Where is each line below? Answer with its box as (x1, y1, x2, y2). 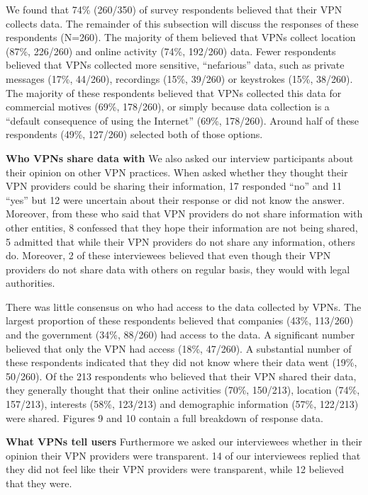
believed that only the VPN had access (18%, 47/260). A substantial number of (6, 341, 352, 355)
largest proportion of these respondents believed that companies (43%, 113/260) (6, 313, 354, 328)
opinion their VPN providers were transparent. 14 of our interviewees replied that (6, 448, 361, 462)
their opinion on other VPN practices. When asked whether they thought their (6, 164, 348, 179)
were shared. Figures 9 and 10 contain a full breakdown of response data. (6, 410, 323, 425)
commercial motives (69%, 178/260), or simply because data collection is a (6, 99, 330, 114)
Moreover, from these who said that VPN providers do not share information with (6, 206, 363, 221)
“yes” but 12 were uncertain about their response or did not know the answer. (6, 192, 345, 207)
